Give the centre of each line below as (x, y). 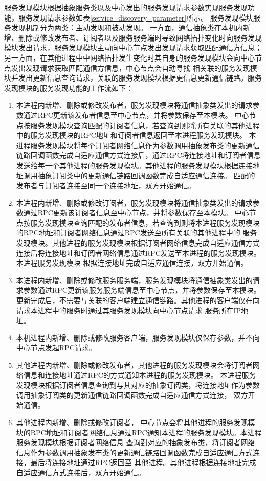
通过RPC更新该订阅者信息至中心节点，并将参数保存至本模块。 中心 (136, 213)
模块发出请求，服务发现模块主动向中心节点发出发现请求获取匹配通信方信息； (133, 47)
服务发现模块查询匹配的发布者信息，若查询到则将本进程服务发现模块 (145, 222)
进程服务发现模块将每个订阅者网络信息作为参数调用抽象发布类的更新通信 (138, 145)
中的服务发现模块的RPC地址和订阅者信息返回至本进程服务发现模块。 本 (136, 135)
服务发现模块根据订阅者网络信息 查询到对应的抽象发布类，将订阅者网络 (136, 442)
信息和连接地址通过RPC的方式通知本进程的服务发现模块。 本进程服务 (140, 375)
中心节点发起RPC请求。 (56, 347)
